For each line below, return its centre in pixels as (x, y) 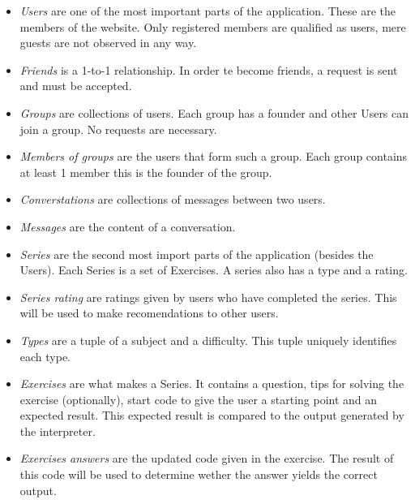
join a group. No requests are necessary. (118, 129)
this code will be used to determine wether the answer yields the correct (199, 474)
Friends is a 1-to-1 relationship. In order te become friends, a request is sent (209, 69)
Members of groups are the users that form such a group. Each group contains (214, 156)
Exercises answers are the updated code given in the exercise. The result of (207, 458)
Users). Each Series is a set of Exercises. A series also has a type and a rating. (214, 270)
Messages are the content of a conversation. (128, 226)
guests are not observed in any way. (108, 43)
